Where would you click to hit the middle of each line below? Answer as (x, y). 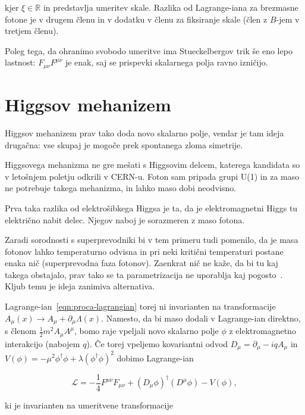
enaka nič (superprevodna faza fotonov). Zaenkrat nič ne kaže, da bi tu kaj (142, 263)
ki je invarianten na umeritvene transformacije (89, 405)
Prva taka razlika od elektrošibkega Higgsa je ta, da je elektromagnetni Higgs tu (151, 208)
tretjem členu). (32, 31)
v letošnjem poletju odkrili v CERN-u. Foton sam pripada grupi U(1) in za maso (152, 176)
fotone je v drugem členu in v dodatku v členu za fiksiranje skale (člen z (136, 19)
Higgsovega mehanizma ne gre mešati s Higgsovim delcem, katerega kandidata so (152, 165)
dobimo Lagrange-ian (155, 358)
